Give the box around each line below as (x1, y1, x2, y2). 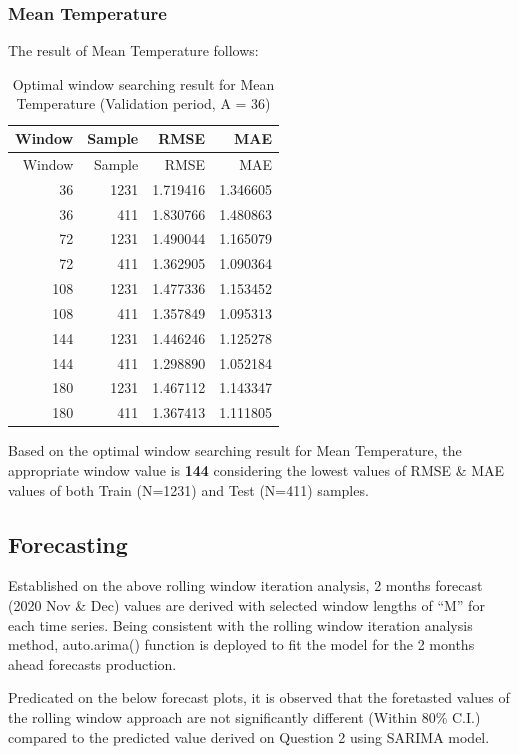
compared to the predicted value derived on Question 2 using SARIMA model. (8, 726, 490, 747)
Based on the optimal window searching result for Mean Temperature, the (8, 440, 462, 461)
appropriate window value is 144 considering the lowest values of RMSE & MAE (8, 459, 505, 480)
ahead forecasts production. (8, 653, 177, 674)
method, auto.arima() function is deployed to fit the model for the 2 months (8, 634, 475, 655)
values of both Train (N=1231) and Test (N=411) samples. (8, 479, 369, 500)
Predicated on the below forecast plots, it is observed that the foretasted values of (8, 687, 510, 708)
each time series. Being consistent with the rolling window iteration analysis (8, 614, 473, 635)
